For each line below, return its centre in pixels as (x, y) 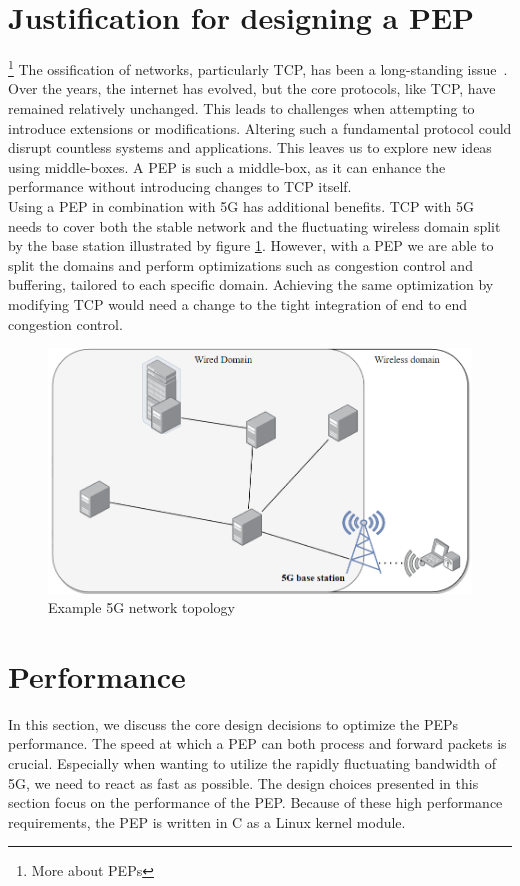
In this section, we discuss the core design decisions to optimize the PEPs (233, 723)
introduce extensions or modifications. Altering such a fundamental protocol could (260, 127)
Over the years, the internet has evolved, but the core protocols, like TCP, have (252, 88)
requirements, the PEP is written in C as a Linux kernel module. (207, 821)
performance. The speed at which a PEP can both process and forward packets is (257, 743)
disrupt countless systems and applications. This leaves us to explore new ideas (250, 147)
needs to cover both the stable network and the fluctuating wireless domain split (254, 225)
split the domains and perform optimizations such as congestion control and (240, 264)
